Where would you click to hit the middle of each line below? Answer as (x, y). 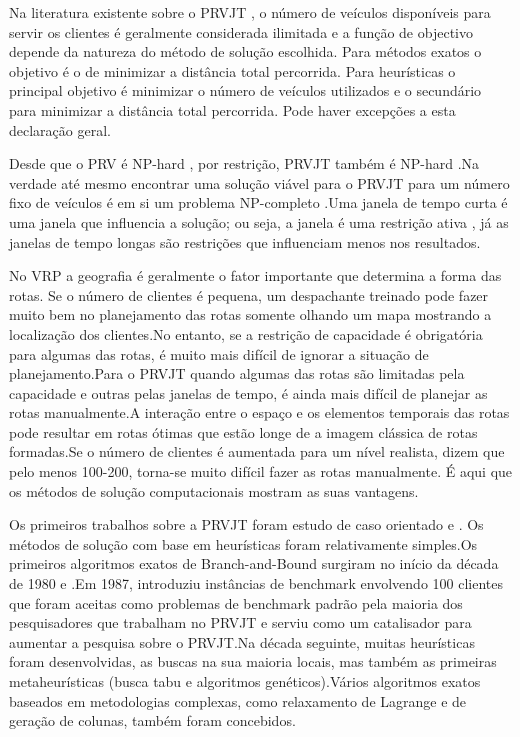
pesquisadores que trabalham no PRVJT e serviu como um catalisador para (240, 622)
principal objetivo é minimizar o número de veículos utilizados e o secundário (245, 90)
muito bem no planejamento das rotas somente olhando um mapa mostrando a (250, 314)
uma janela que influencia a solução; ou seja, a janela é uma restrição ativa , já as (259, 221)
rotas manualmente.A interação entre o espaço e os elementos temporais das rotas (259, 412)
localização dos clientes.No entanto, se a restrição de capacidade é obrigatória (246, 333)
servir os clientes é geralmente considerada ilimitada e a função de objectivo (241, 31)
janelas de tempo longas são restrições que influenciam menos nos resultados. (245, 241)
